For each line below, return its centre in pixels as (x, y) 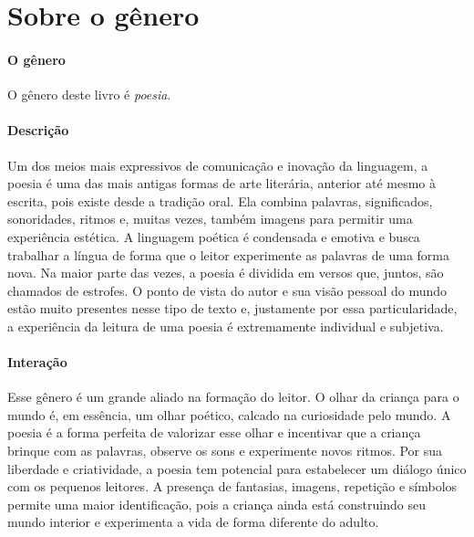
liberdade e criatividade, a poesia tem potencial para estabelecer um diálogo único (237, 468)
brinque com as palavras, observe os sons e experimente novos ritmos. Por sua (225, 451)
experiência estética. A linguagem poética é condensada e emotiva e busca (214, 236)
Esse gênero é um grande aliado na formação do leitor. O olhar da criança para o (233, 397)
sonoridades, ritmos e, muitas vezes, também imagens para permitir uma (210, 219)
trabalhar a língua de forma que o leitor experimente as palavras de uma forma (228, 254)
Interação (37, 362)
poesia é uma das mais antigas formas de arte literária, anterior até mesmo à (222, 183)
